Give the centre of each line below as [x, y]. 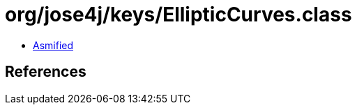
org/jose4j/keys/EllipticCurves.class [178, 15]
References [46, 72]
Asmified [53, 45]
